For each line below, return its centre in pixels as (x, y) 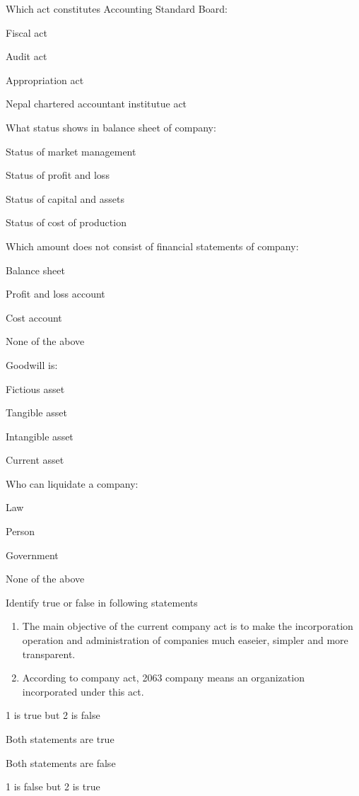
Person (20, 531)
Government (32, 555)
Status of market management (71, 151)
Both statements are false (61, 762)
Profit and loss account (55, 294)
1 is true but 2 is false (53, 715)
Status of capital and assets (65, 198)
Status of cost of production (66, 222)
